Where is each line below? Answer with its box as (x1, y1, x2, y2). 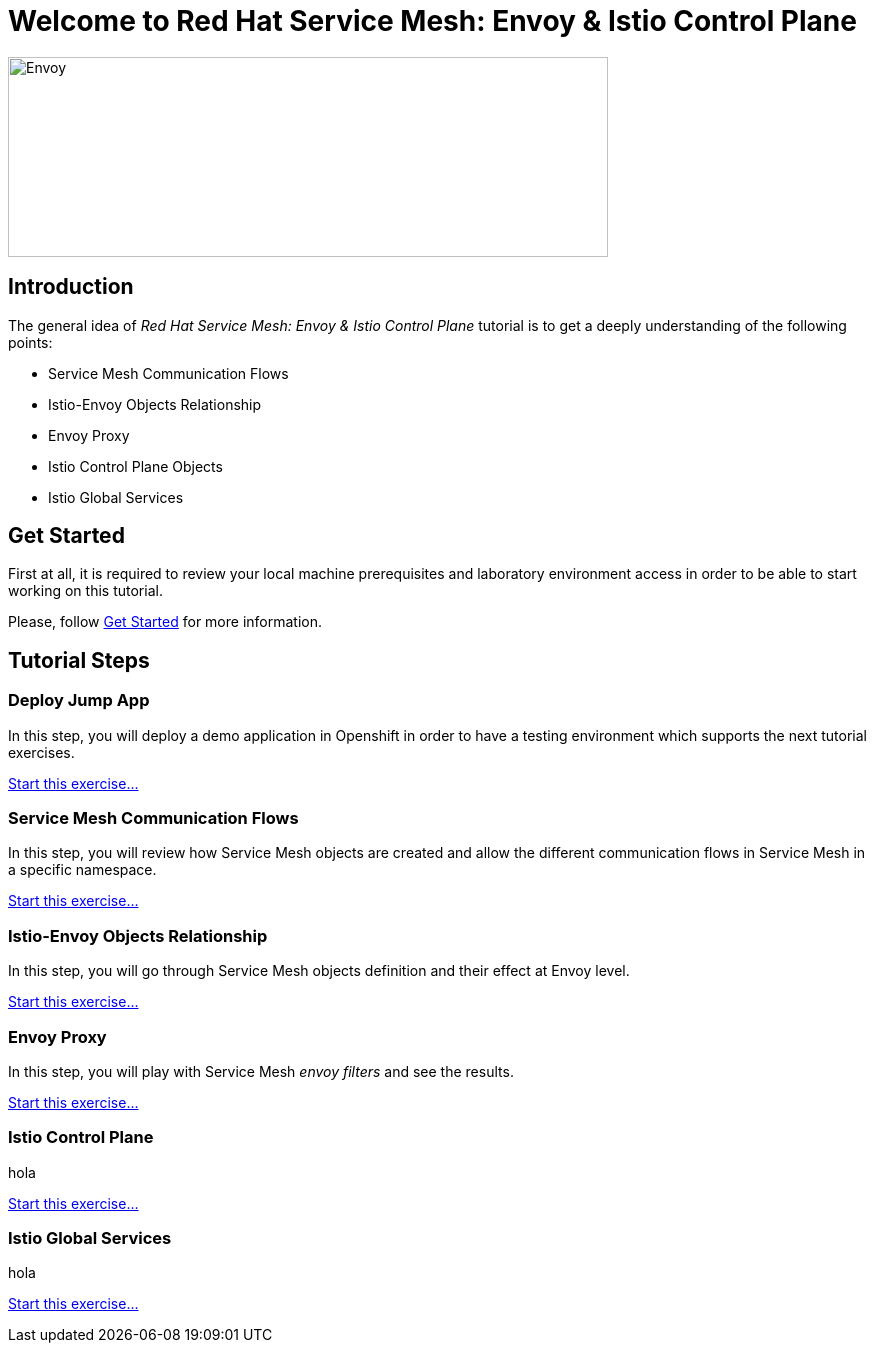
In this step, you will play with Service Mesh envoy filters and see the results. (8, 1062, 514, 1080)
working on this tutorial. (8, 582, 163, 600)
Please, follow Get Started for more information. (8, 613, 323, 631)
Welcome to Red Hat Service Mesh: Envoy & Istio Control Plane (8, 4, 857, 38)
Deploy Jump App (8, 690, 150, 711)
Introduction (8, 274, 134, 300)
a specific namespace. (8, 861, 157, 879)
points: (8, 333, 53, 351)
